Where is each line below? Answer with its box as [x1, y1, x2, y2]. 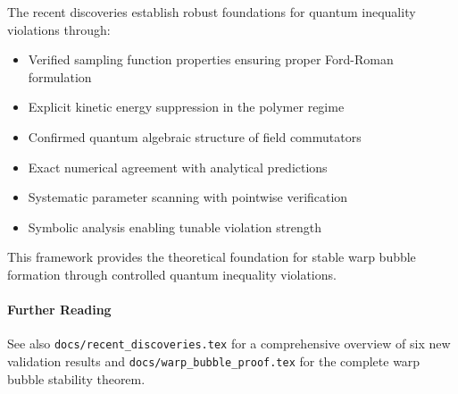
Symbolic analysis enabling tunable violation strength [28, 217, 321, 236]
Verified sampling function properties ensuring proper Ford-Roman [28, 50, 394, 69]
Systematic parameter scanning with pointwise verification [28, 188, 348, 206]
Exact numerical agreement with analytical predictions [28, 157, 328, 176]
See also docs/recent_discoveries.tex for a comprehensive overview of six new [7, 334, 451, 353]
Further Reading [7, 300, 112, 319]
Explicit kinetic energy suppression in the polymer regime [28, 97, 345, 116]
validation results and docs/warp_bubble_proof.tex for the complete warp [7, 351, 421, 370]
